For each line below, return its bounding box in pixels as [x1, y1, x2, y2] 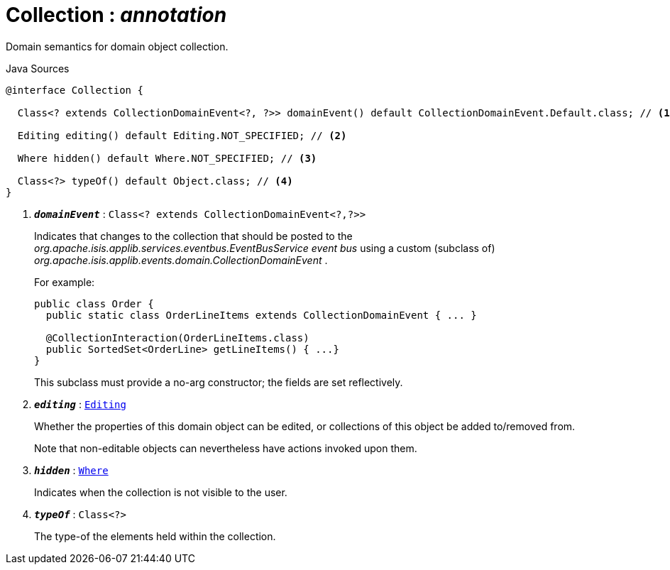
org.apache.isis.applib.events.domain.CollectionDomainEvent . [34, 253, 328, 266]
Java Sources [6, 62, 70, 75]
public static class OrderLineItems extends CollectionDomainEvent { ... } [45, 309, 477, 321]
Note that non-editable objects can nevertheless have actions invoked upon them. [34, 442, 417, 454]
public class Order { [34, 297, 154, 309]
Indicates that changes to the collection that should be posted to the [34, 229, 353, 242]
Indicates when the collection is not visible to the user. [34, 486, 287, 498]
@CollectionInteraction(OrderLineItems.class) [45, 331, 309, 344]
